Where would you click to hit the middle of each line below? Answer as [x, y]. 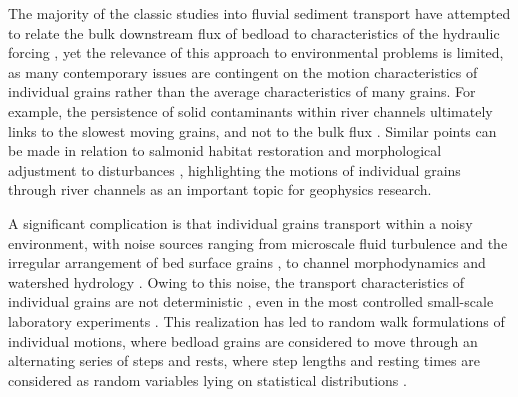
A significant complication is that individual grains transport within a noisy [240, 222]
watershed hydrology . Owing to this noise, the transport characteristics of [236, 281]
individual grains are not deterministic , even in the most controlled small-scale [251, 301]
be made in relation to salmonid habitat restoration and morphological [225, 150]
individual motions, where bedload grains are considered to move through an [243, 340]
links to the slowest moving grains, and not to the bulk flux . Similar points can [252, 130]
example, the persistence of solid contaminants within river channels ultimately [250, 110]
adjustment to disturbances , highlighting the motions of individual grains [234, 169]
